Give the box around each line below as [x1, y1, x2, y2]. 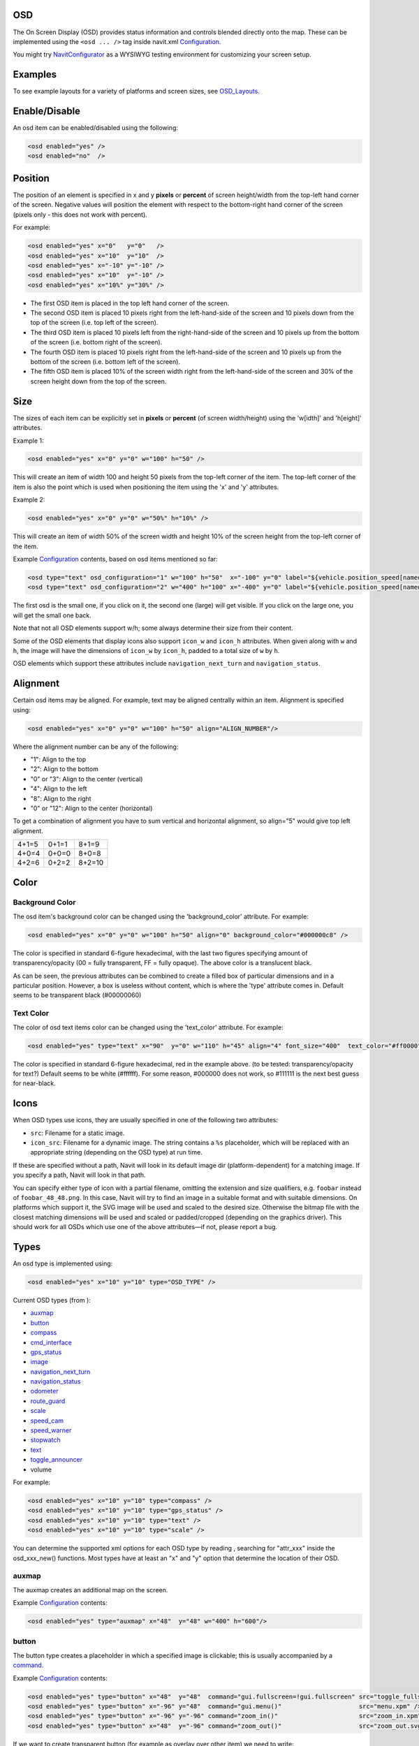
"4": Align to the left [30, 784, 87, 793]
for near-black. [13, 1079, 56, 1087]
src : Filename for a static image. [30, 1129, 125, 1137]
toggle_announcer [30, 1455, 83, 1464]
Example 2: [13, 496, 45, 504]
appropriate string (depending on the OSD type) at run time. [30, 1148, 203, 1157]
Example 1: [13, 436, 44, 445]
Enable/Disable [13, 105, 80, 117]
